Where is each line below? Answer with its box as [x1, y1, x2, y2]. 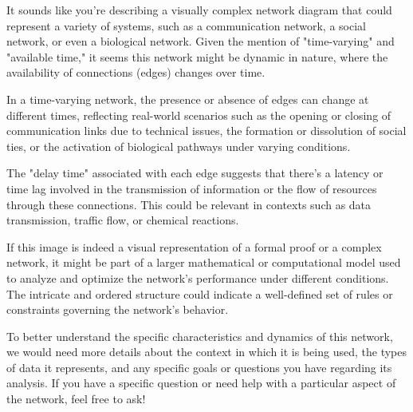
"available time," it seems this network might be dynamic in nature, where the [6, 48, 388, 65]
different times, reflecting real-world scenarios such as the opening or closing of [6, 106, 391, 123]
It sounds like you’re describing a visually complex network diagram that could [6, 2, 392, 18]
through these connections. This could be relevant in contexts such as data [6, 196, 372, 212]
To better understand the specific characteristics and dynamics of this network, [6, 327, 393, 344]
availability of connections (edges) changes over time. [6, 64, 265, 81]
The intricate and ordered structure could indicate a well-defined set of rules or [6, 285, 393, 302]
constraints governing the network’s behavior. [6, 301, 229, 318]
